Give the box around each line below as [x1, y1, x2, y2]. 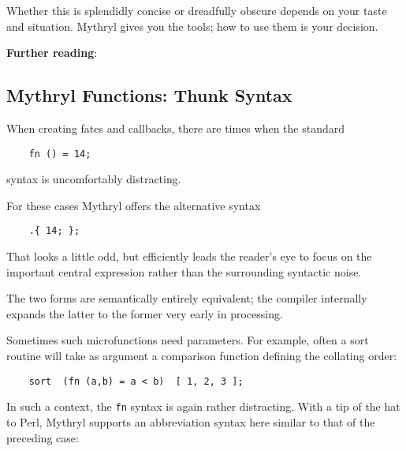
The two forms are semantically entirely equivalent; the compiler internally [6, 290, 367, 306]
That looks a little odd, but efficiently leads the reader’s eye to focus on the [6, 248, 372, 265]
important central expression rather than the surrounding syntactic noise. [6, 263, 362, 280]
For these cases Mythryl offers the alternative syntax [6, 197, 261, 213]
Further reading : [6, 44, 98, 61]
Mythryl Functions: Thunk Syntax [6, 83, 292, 107]
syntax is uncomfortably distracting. [6, 171, 181, 187]
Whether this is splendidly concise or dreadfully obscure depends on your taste [6, 2, 387, 18]
